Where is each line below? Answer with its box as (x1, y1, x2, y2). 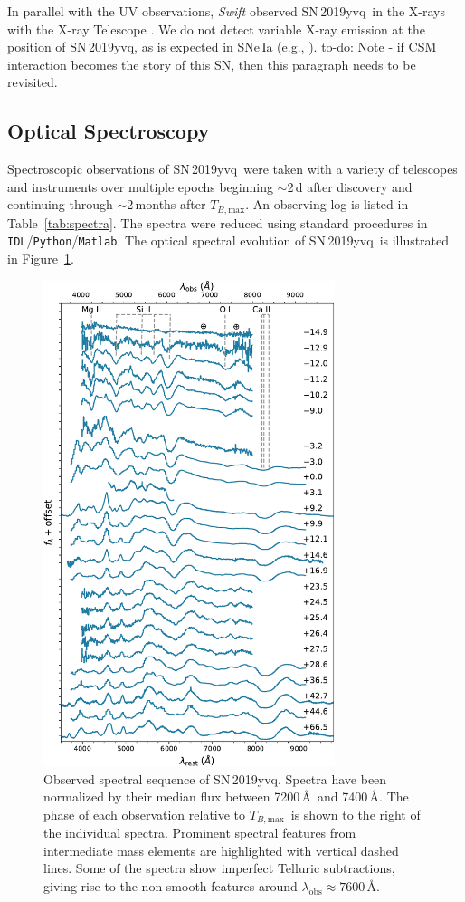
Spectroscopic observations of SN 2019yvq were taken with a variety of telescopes (7, 159, 458, 178)
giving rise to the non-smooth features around (43, 877, 298, 895)
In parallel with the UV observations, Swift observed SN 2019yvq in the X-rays (7, 2, 445, 20)
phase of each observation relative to (43, 804, 246, 823)
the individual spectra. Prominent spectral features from (43, 823, 356, 842)
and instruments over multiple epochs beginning (7, 177, 273, 196)
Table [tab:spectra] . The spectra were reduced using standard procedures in (7, 213, 428, 232)
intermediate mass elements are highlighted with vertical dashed (43, 840, 399, 859)
